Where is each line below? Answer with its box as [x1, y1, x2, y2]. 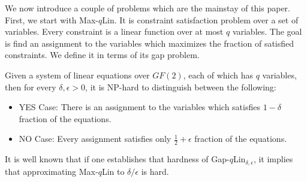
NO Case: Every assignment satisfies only [19, 132, 171, 145]
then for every [5, 80, 56, 93]
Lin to [101, 165, 125, 177]
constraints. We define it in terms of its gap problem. [5, 48, 200, 61]
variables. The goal [232, 25, 302, 38]
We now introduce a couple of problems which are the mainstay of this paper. [5, 2, 290, 14]
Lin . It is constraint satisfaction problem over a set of [102, 13, 299, 26]
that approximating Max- [5, 165, 98, 177]
